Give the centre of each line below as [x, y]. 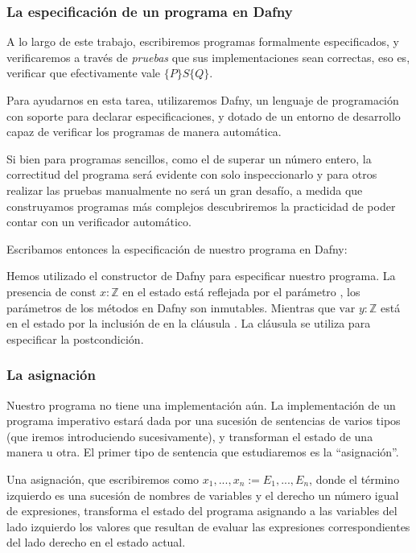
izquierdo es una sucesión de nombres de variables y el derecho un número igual [203, 495]
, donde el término [354, 479]
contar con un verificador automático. [99, 222]
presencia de [37, 291]
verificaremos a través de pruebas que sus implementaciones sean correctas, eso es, [208, 57]
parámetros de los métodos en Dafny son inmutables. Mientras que [171, 307]
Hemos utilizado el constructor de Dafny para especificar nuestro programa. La [201, 276]
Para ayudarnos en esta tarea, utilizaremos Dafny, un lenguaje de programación [203, 100]
